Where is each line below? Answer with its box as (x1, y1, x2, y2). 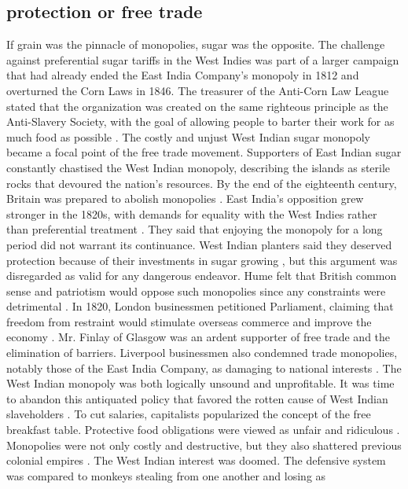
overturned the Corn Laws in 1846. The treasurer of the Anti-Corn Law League (6, 82, 389, 98)
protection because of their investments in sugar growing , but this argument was (6, 252, 398, 268)
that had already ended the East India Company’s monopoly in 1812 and (6, 67, 359, 83)
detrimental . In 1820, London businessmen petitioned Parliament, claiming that (6, 298, 394, 314)
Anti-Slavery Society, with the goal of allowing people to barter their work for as (6, 113, 395, 130)
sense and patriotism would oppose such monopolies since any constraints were (6, 282, 386, 299)
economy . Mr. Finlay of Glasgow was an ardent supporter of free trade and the (6, 329, 391, 345)
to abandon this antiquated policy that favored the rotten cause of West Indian (6, 390, 388, 406)
